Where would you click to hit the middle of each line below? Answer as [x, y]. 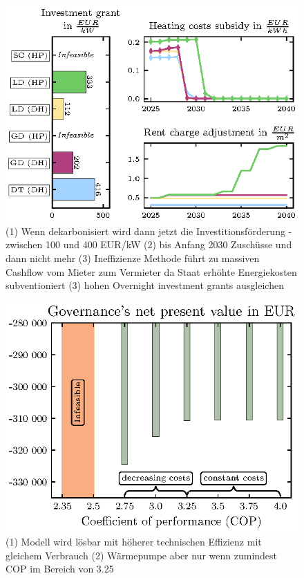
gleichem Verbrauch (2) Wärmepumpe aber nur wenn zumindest [142, 555]
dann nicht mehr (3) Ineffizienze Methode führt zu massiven [133, 258]
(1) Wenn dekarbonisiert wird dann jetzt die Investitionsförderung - [149, 231]
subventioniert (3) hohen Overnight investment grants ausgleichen [145, 285]
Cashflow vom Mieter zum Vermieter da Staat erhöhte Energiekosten [151, 271]
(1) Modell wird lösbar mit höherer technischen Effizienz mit [134, 541]
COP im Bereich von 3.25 [60, 569]
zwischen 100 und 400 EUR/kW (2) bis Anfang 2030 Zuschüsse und [149, 244]
